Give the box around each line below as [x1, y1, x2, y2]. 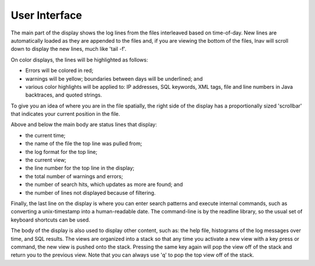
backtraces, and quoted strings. [25, 91, 102, 99]
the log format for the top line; [25, 148, 97, 155]
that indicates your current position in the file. [10, 110, 121, 118]
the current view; [25, 157, 66, 164]
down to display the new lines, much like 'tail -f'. [10, 46, 127, 53]
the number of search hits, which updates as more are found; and [25, 181, 183, 188]
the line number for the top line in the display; [25, 164, 135, 172]
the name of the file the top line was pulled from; [25, 140, 142, 147]
